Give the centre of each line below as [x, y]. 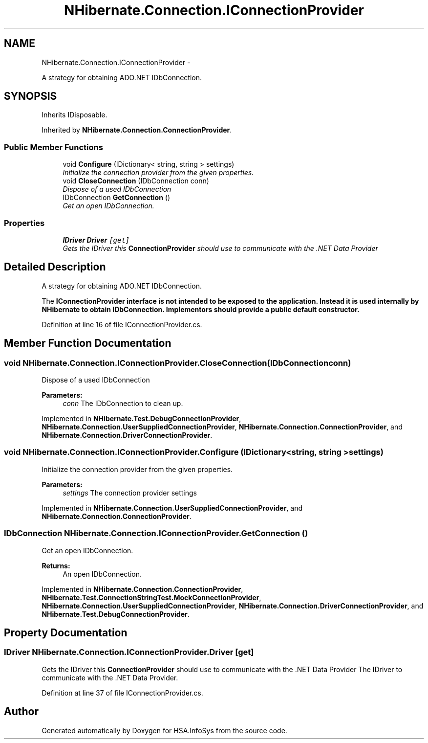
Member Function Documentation [88, 343]
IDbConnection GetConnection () [117, 198]
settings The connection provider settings [130, 493]
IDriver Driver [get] [96, 240]
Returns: [56, 565]
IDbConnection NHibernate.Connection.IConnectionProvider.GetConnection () [156, 533]
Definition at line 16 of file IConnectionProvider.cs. [122, 324]
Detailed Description [55, 267]
